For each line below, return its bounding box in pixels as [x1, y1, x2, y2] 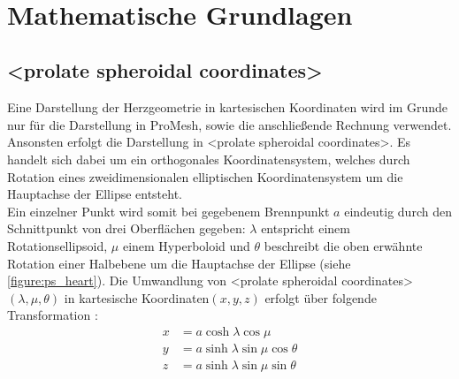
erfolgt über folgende [264, 288, 377, 307]
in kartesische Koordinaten [64, 288, 210, 307]
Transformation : [7, 306, 98, 324]
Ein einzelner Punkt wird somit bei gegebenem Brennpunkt [7, 201, 330, 220]
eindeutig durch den [344, 201, 452, 220]
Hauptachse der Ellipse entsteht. [7, 185, 183, 203]
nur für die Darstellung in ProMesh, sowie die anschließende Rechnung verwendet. [7, 115, 452, 133]
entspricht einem [261, 219, 350, 238]
